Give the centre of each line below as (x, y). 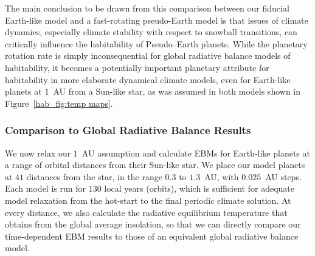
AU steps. (283, 176)
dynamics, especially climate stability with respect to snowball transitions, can (151, 32)
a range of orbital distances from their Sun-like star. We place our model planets (155, 165)
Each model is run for (45, 188)
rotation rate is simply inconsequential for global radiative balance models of (148, 56)
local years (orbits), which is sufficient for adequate (199, 188)
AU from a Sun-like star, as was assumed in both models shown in (177, 91)
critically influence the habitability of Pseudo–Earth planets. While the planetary (156, 43)
